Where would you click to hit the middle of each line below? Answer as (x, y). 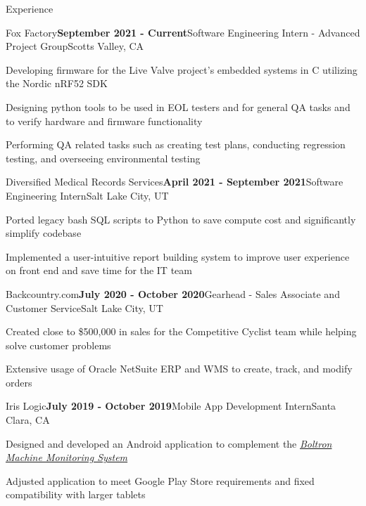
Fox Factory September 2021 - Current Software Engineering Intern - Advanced (183, 32)
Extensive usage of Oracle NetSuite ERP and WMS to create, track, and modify (179, 369)
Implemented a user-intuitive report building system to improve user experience (178, 256)
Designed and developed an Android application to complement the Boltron (169, 443)
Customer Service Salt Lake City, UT (84, 307)
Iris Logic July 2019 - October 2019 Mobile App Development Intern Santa (171, 406)
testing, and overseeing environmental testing (103, 158)
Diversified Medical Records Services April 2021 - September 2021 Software (175, 182)
